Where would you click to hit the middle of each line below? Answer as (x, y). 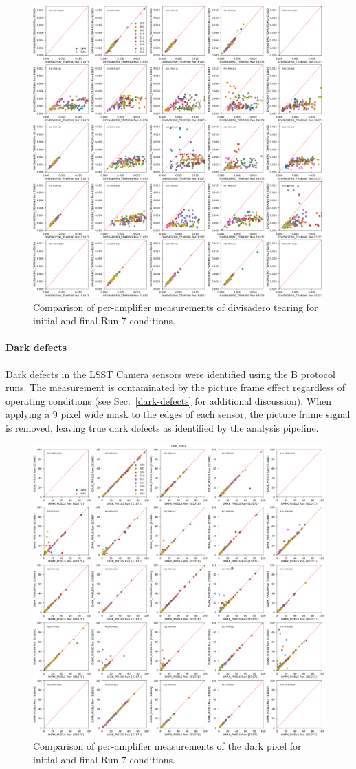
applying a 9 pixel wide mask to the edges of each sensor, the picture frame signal (178, 414)
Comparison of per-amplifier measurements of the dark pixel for (167, 746)
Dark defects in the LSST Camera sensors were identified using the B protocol (170, 373)
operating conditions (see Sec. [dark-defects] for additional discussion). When (168, 400)
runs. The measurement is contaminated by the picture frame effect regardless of (176, 387)
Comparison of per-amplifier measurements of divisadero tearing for (176, 307)
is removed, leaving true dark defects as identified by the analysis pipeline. (162, 427)
